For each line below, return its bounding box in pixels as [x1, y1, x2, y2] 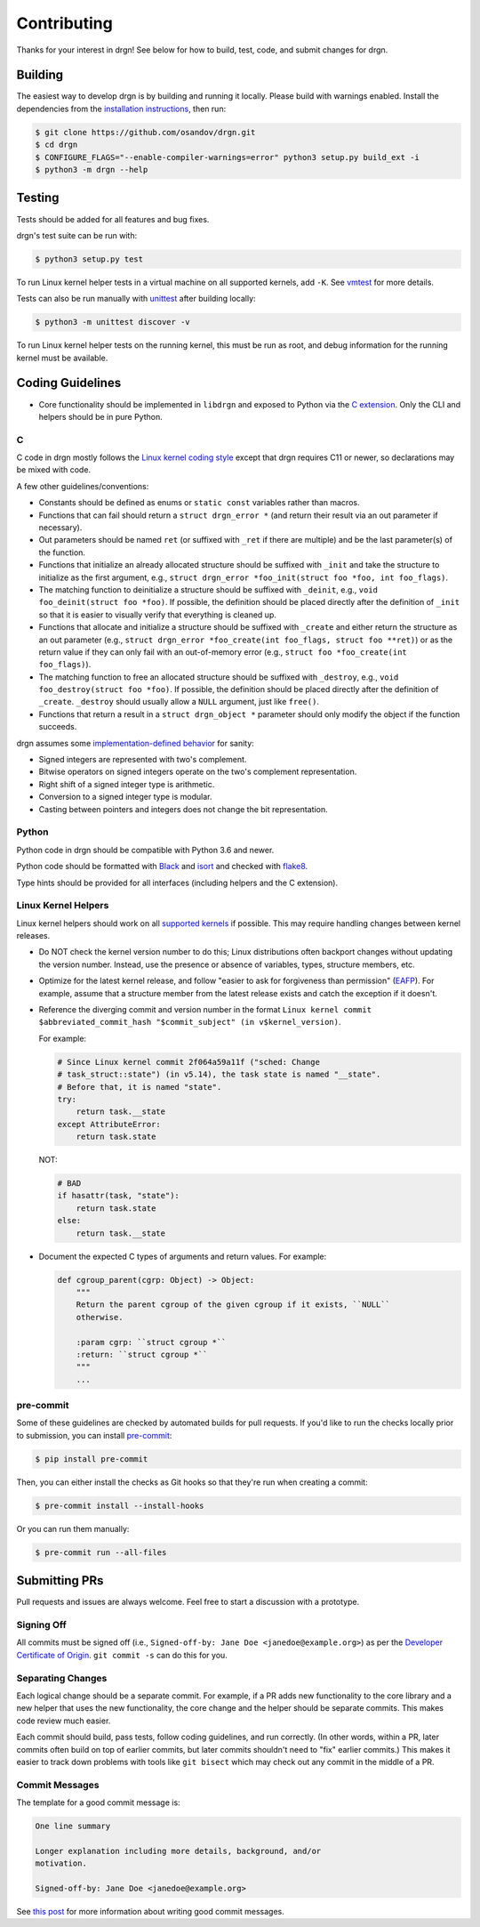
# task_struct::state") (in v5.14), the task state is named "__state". [57, 1069, 381, 1080]
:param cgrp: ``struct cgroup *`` [76, 1337, 227, 1347]
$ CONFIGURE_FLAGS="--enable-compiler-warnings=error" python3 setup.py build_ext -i [35, 152, 420, 162]
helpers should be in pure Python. [38, 411, 164, 422]
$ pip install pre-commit [35, 1454, 148, 1463]
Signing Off [16, 1619, 67, 1632]
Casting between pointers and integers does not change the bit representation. [38, 803, 328, 814]
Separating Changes [16, 1672, 108, 1684]
